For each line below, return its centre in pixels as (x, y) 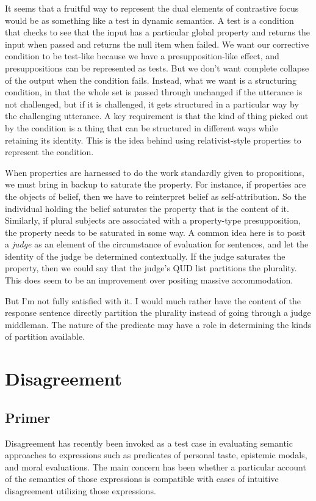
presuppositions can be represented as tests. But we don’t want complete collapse (157, 68)
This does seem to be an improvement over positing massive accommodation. (149, 280)
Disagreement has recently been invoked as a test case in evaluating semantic (149, 443)
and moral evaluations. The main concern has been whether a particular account (156, 466)
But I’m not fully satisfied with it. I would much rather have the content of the (153, 300)
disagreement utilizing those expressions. (81, 490)
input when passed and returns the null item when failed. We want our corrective (157, 44)
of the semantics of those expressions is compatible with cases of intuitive (142, 479)
